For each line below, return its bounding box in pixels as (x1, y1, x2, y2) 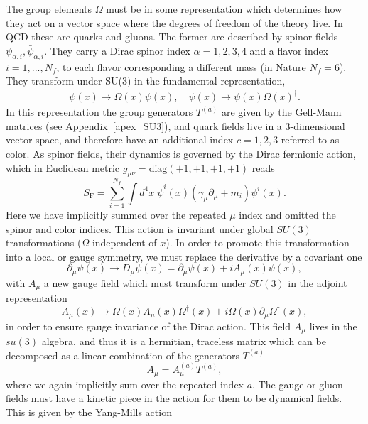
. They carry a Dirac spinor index (44, 43, 190, 58)
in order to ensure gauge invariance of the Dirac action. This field (6, 318, 291, 333)
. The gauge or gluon (252, 376, 343, 391)
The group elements (6, 1, 92, 16)
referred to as (281, 132, 340, 147)
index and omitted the (239, 207, 336, 222)
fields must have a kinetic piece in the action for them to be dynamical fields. (6, 391, 342, 406)
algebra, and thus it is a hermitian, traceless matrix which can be (41, 334, 326, 349)
